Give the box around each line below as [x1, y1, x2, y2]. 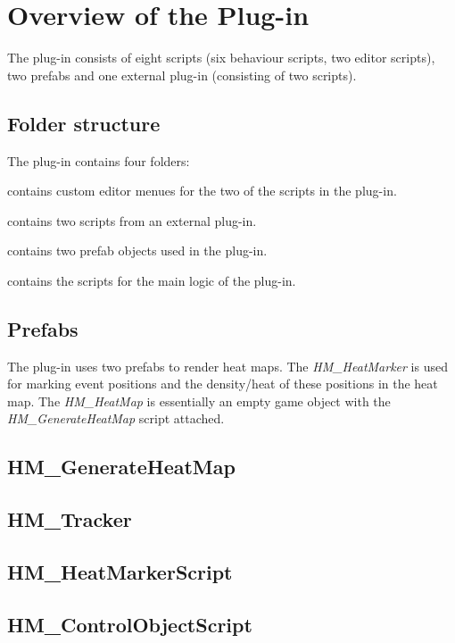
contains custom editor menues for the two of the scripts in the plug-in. [7, 181, 397, 200]
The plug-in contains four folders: [7, 151, 190, 170]
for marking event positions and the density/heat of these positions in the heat [7, 374, 438, 393]
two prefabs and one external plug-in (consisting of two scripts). [7, 65, 357, 84]
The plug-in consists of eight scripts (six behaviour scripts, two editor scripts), [7, 48, 435, 67]
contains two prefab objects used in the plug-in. [7, 241, 268, 260]
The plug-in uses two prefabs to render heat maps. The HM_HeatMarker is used [7, 356, 448, 375]
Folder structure [7, 109, 161, 137]
